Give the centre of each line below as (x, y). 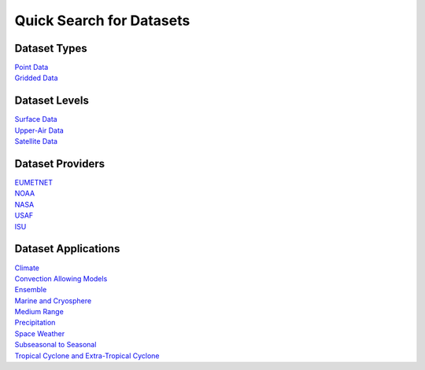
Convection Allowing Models (61, 278)
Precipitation (35, 323)
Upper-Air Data (39, 130)
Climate (27, 268)
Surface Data (36, 119)
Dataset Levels (52, 101)
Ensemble (31, 290)
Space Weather (40, 333)
